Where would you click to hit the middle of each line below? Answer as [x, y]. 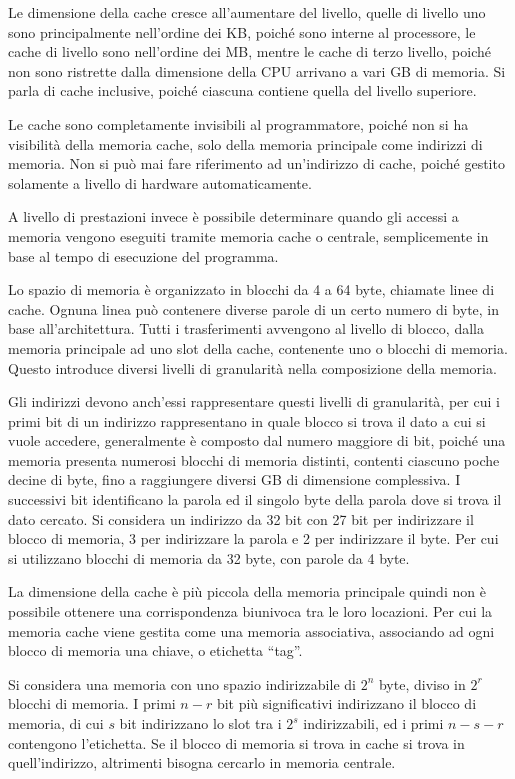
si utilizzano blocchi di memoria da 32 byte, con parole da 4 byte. [209, 557]
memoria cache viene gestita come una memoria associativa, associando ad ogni [251, 630]
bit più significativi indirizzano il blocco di [346, 703]
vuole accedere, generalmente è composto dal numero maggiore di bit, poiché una [257, 440]
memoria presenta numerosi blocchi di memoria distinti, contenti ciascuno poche [254, 459]
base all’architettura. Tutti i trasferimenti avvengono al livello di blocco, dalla [246, 328]
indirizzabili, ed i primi [373, 723]
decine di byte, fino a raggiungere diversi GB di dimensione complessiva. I [234, 479]
